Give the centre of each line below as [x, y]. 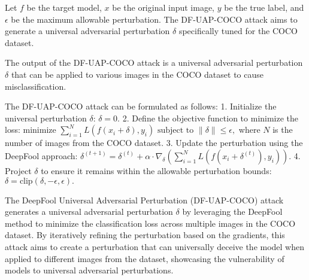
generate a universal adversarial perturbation [87, 31]
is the [283, 130]
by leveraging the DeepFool [232, 211]
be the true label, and [264, 7]
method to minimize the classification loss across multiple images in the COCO [150, 223]
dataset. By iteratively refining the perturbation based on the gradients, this [145, 235]
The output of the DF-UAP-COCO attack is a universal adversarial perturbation [154, 63]
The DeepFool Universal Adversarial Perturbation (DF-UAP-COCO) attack [144, 200]
